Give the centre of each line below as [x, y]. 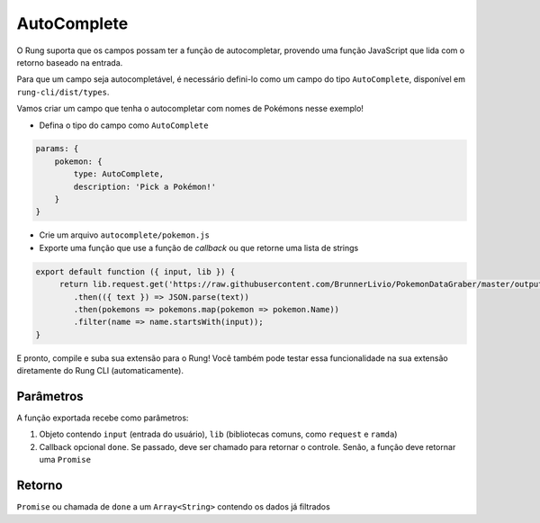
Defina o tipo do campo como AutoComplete [124, 125]
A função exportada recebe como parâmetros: [103, 418]
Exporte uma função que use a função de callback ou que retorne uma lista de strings [199, 248]
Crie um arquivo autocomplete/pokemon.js [125, 235]
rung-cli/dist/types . [63, 92]
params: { [57, 149]
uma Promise [65, 460]
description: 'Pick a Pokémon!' [144, 186]
